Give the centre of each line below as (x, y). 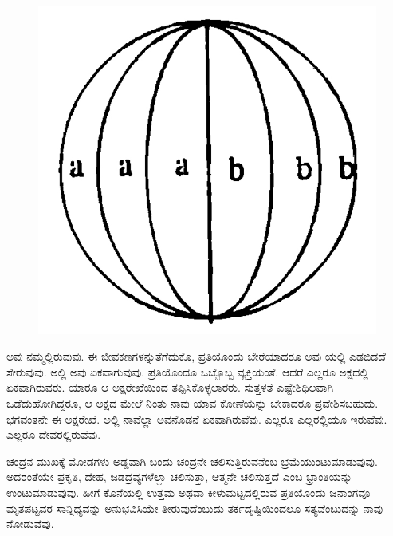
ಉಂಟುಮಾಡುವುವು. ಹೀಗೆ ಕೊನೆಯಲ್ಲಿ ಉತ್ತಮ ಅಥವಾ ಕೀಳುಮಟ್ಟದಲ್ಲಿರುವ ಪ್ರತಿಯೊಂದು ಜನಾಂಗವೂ (189, 493)
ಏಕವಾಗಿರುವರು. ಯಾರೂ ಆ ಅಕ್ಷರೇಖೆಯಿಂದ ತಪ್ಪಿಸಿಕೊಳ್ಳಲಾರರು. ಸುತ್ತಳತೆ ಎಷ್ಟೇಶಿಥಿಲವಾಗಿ (170, 387)
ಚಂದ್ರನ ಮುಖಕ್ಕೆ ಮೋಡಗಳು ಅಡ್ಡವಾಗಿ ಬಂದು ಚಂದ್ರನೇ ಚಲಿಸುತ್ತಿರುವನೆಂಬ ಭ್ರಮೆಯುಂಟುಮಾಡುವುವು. (192, 461)
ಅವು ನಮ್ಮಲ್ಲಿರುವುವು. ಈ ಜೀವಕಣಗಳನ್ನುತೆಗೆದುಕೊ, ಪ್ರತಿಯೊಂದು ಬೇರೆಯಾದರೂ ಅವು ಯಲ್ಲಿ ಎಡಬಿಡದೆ (196, 356)
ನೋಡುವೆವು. (30, 524)
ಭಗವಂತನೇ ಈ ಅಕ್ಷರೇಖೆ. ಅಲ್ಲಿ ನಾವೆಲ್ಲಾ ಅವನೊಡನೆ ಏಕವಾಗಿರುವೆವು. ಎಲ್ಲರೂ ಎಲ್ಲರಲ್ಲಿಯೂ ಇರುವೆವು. (197, 418)
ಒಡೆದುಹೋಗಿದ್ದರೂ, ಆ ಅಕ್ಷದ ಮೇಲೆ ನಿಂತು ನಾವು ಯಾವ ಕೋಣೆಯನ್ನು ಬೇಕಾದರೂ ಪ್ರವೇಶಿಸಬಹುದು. (193, 403)
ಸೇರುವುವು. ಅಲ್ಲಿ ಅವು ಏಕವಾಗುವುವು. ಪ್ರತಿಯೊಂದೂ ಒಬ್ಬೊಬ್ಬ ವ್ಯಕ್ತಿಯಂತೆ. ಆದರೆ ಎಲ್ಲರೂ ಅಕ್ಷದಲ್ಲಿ (187, 371)
